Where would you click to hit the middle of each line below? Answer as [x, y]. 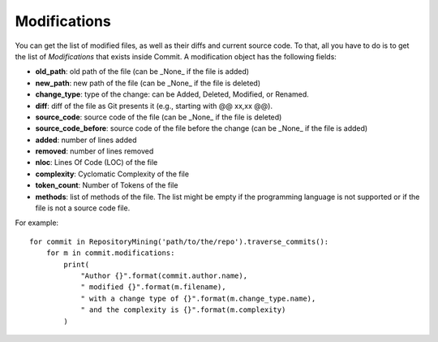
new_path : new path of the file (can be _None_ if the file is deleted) [148, 83]
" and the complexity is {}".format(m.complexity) [183, 310]
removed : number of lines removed [94, 151]
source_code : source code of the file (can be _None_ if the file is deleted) [159, 117]
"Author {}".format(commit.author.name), [164, 275]
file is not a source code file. [83, 208]
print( [77, 264]
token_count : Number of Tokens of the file [107, 185]
